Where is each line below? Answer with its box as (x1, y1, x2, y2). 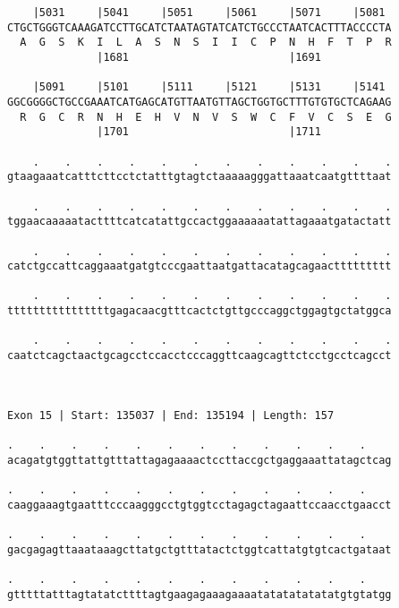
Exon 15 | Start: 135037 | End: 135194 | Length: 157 (7, 408, 335, 422)
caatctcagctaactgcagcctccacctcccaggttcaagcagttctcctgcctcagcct (7, 349, 392, 363)
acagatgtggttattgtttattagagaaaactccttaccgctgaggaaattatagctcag (7, 453, 392, 467)
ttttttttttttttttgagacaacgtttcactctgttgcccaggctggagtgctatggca (7, 304, 392, 318)
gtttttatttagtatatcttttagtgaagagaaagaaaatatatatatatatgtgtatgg (7, 587, 392, 601)
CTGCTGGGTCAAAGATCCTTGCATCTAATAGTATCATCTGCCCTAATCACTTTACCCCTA (7, 21, 392, 34)
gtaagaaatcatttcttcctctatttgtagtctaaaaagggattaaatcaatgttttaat (7, 170, 392, 184)
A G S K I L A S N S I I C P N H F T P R (20, 36, 392, 49)
